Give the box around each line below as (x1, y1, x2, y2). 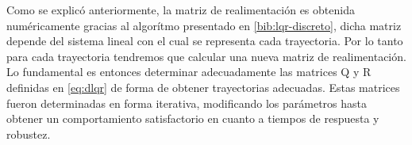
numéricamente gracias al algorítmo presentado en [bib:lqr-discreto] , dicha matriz (6, 17, 402, 33)
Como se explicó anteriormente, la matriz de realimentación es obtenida (6, 2, 355, 17)
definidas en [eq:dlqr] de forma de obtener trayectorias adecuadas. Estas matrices (6, 78, 400, 95)
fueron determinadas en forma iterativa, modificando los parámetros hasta (6, 94, 368, 111)
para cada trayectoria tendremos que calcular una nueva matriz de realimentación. (6, 48, 406, 64)
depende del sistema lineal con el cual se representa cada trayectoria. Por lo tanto (6, 32, 403, 49)
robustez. (6, 125, 51, 142)
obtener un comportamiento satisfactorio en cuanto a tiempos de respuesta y (6, 110, 379, 127)
